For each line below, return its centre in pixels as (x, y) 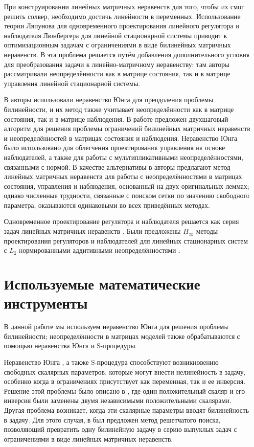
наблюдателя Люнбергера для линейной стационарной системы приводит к (115, 35)
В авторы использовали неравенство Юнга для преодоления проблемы (109, 100)
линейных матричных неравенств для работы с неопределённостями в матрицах (123, 176)
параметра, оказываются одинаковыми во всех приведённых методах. (107, 205)
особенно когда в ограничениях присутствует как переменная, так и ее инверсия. (125, 381)
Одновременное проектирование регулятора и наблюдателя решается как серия (122, 221)
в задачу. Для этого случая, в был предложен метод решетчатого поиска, (112, 419)
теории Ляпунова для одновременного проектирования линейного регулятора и (122, 26)
